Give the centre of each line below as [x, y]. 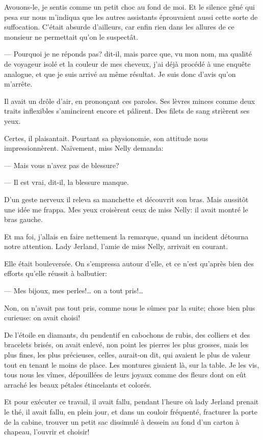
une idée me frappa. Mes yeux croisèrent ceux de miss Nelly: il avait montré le [126, 209]
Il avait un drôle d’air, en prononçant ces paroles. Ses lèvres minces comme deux [130, 101]
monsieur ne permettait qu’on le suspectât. [71, 36]
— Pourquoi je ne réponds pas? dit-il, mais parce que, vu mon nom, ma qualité [128, 54]
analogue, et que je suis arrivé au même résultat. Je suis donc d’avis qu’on [120, 74]
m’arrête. [18, 84]
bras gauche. [23, 219]
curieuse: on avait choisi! [42, 318]
